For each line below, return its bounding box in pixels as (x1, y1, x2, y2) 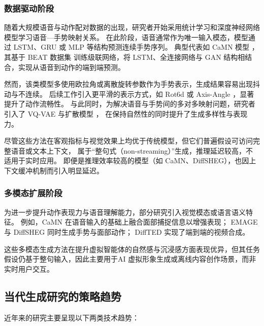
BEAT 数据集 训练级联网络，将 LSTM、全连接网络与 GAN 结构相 (27, 52, 245, 62)
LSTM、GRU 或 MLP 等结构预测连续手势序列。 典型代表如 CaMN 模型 (13, 42, 250, 52)
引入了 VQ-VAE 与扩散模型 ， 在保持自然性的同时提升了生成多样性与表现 (4, 108, 248, 119)
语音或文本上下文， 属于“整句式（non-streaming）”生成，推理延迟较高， (11, 145, 246, 156)
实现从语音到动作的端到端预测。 (18, 61, 125, 72)
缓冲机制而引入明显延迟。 (18, 165, 104, 175)
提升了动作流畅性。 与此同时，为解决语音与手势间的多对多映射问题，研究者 (4, 98, 255, 109)
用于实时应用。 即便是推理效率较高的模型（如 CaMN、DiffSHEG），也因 (11, 155, 249, 166)
